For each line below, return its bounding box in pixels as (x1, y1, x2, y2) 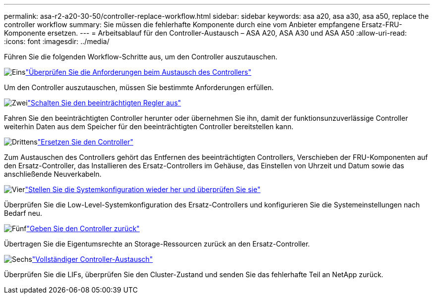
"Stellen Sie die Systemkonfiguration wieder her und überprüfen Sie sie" (25, 185, 261, 194)
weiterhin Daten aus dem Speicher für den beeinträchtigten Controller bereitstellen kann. (4, 122, 294, 131)
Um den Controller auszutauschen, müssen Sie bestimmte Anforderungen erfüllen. (4, 83, 274, 92)
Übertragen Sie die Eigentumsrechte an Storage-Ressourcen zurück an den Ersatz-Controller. (4, 240, 310, 248)
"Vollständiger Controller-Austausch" (32, 255, 153, 263)
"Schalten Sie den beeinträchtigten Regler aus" (27, 99, 181, 107)
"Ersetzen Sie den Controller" (37, 138, 134, 146)
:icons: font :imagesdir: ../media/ (4, 37, 109, 46)
